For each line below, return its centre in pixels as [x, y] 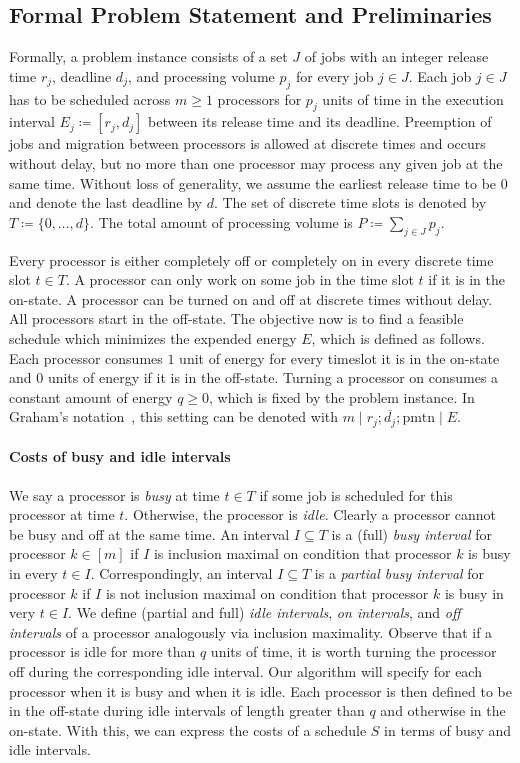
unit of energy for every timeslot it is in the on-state [339, 357]
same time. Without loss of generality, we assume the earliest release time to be [253, 182]
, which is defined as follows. [398, 337]
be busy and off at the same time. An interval [149, 533]
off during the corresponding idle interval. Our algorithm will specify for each [245, 670]
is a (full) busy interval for [411, 533]
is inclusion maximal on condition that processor [302, 553]
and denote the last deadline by [105, 202]
